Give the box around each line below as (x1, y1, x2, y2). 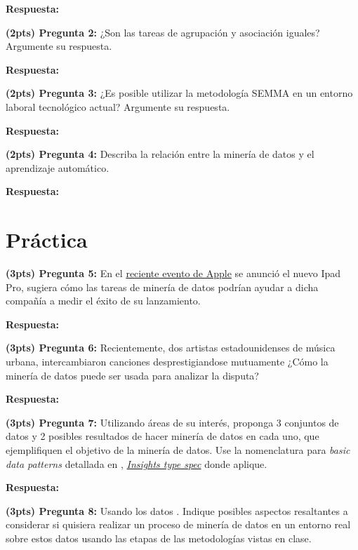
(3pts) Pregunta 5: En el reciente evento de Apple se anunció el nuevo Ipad (6, 266, 341, 281)
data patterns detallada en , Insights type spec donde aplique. (6, 456, 267, 471)
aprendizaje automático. (6, 160, 110, 175)
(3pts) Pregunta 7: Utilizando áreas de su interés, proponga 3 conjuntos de (6, 415, 339, 429)
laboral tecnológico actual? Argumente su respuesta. (6, 99, 230, 114)
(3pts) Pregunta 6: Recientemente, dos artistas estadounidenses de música (6, 340, 336, 355)
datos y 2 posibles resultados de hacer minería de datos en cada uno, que (6, 429, 319, 443)
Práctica (6, 225, 88, 254)
